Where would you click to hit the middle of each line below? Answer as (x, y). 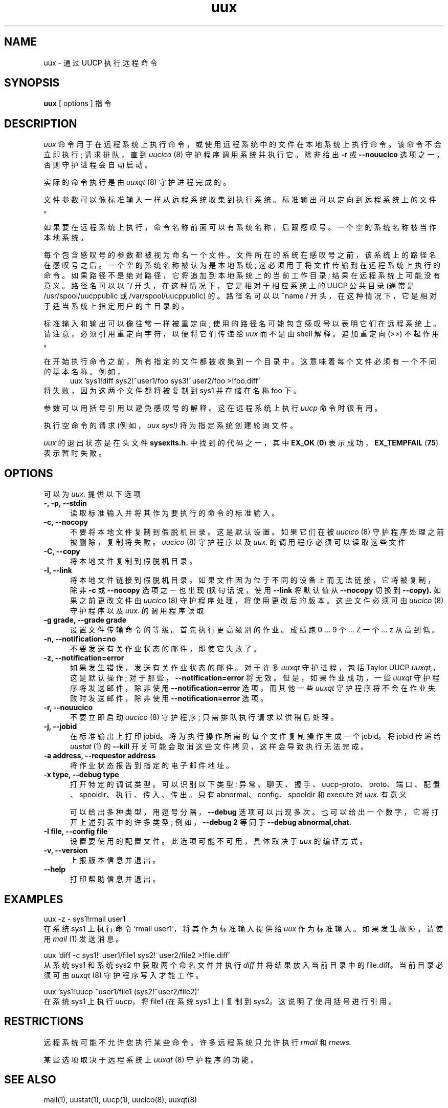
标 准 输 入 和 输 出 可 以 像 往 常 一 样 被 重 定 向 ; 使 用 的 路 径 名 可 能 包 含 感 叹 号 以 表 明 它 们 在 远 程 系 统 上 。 (242, 324)
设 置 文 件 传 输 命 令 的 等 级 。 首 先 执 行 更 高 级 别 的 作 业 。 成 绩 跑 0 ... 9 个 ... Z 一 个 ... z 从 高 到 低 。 (255, 630)
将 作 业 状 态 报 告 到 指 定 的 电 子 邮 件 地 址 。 (152, 765)
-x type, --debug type (81, 775)
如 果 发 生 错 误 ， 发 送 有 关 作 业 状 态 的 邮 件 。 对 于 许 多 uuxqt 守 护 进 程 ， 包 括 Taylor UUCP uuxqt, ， (255, 668)
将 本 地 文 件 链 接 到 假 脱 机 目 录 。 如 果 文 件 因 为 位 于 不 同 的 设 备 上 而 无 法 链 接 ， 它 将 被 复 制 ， (253, 580)
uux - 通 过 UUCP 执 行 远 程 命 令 (100, 62)
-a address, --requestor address (100, 756)
